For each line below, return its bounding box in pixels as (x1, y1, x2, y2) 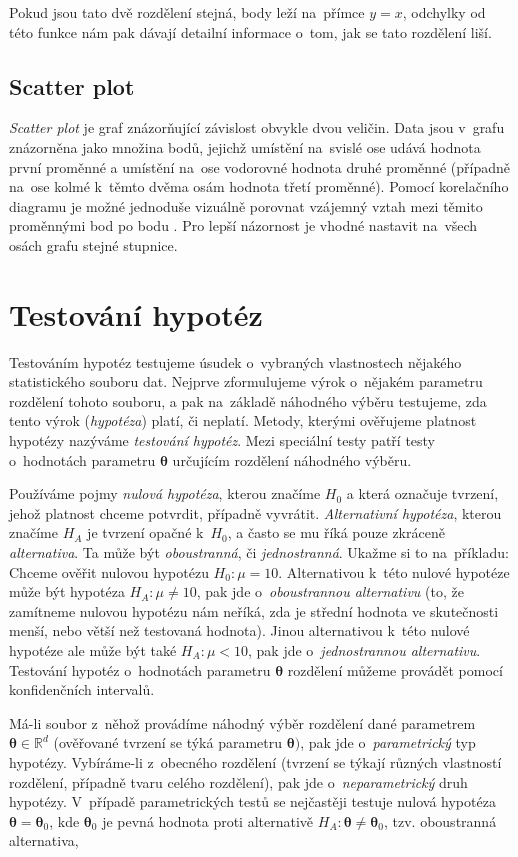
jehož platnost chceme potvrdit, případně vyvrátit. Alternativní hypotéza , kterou (9, 502, 502, 523)
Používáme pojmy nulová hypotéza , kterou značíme (9, 483, 321, 504)
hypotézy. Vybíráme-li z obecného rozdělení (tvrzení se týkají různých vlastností (9, 751, 502, 772)
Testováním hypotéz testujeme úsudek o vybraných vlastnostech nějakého (9, 351, 462, 372)
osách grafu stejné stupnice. (9, 234, 178, 255)
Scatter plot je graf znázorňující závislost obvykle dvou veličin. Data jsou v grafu (9, 117, 505, 138)
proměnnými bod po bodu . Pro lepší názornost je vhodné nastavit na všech (9, 215, 478, 236)
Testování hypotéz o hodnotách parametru (9, 659, 271, 680)
